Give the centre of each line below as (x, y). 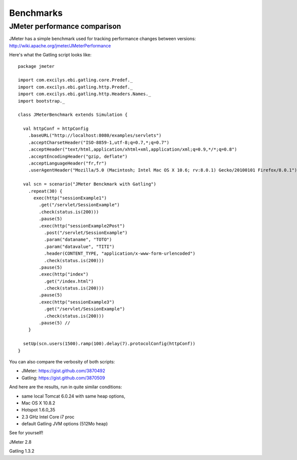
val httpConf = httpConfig (56, 129)
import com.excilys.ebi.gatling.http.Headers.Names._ (84, 94)
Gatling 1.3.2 (22, 451)
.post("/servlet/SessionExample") (86, 232)
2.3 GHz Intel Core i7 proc (48, 417)
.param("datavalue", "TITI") (79, 246)
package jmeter (36, 66)
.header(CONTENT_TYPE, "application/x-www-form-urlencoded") (120, 254)
